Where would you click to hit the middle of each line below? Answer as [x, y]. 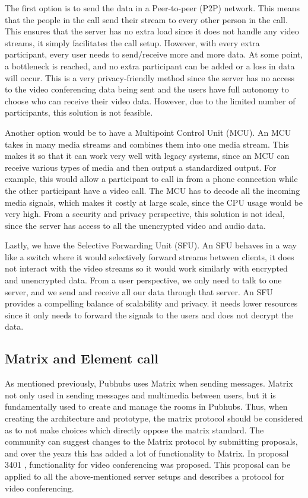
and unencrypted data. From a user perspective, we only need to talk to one [143, 280]
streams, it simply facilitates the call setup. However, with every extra [132, 42]
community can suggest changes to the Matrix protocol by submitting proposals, [151, 441]
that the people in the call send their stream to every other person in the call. [146, 19]
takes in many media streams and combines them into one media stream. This [147, 144]
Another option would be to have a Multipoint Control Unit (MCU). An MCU [148, 132]
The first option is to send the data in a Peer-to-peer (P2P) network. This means [152, 8]
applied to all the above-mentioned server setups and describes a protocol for [145, 476]
